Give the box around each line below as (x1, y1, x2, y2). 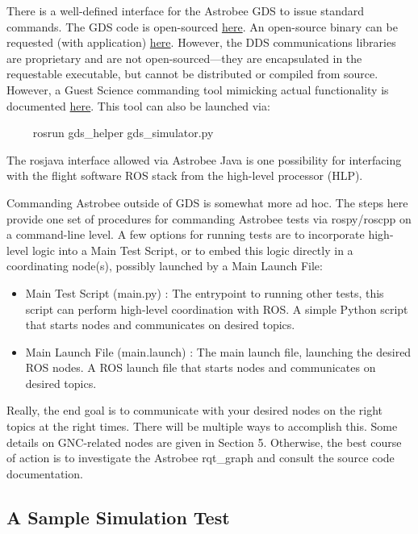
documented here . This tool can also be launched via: (6, 97, 270, 114)
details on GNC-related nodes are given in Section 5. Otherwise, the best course (6, 433, 402, 450)
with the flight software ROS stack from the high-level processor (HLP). (6, 167, 363, 184)
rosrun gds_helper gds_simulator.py (32, 124, 214, 141)
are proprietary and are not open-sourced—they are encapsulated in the (6, 49, 362, 66)
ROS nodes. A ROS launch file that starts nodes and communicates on (25, 359, 376, 376)
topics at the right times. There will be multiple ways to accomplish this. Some (6, 418, 398, 435)
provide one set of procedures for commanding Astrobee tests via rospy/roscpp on (6, 210, 412, 227)
